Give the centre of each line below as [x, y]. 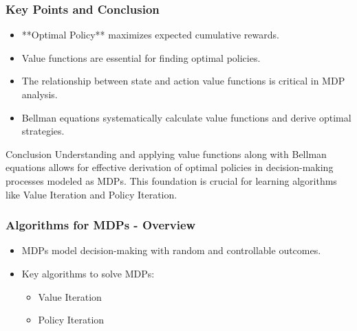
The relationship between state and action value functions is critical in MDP [183, 81]
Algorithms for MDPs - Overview [101, 225]
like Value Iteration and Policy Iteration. [91, 194]
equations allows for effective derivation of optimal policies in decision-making [170, 167]
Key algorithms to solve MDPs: [88, 273]
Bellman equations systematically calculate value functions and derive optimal [186, 117]
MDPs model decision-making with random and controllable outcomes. [171, 250]
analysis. [40, 94]
